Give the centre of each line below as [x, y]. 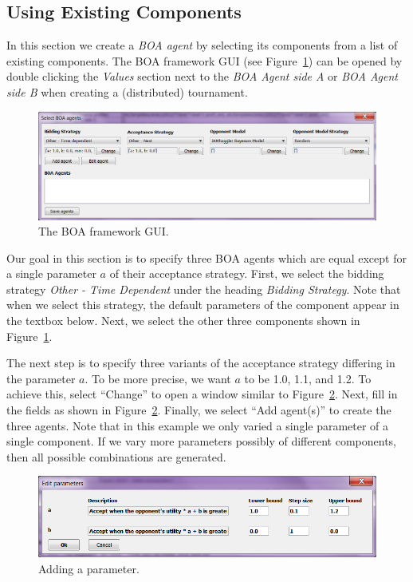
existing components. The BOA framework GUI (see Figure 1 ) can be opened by [205, 60]
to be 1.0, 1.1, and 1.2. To [308, 378]
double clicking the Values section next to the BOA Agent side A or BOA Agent [202, 76]
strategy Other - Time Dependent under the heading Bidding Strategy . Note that [204, 289]
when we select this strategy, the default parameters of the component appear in [203, 305]
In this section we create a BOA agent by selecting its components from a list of [202, 45]
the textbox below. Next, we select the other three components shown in [183, 321]
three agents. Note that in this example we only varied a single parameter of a [198, 425]
